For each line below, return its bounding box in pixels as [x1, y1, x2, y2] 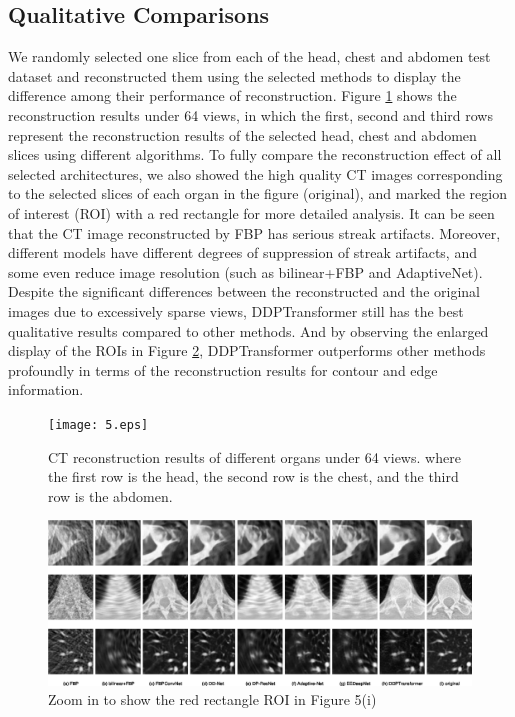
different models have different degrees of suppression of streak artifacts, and [8, 242, 477, 263]
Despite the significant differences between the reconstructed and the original [8, 281, 480, 302]
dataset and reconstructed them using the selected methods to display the [8, 65, 461, 86]
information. [8, 379, 84, 400]
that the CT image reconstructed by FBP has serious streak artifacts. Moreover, [8, 222, 501, 243]
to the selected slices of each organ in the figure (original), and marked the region [8, 183, 507, 204]
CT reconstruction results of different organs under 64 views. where [48, 446, 461, 467]
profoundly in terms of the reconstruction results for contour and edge [8, 359, 438, 380]
